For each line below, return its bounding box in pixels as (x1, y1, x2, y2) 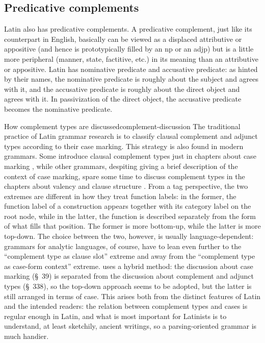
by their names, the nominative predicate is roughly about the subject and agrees (4, 73, 259, 84)
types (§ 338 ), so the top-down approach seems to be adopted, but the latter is (4, 281, 252, 291)
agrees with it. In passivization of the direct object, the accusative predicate (4, 93, 242, 104)
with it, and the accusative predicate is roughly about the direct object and (4, 83, 240, 94)
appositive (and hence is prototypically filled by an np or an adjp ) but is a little (4, 43, 254, 54)
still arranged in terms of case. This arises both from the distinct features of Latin (4, 290, 261, 301)
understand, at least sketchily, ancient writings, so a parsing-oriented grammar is (4, 321, 257, 331)
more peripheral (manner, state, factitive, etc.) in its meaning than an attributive (4, 53, 258, 64)
